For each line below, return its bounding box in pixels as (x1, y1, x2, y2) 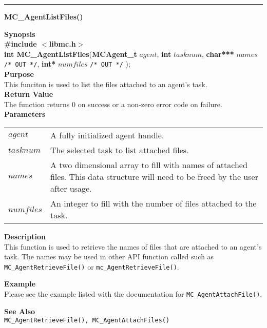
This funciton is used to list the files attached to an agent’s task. (4, 78, 207, 89)
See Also (4, 305, 35, 316)
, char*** (202, 48, 234, 59)
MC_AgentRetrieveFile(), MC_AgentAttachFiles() (4, 317, 170, 324)
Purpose (4, 69, 34, 79)
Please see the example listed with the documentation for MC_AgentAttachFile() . (4, 289, 262, 299)
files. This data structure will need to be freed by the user (50, 171, 258, 182)
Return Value (4, 89, 53, 99)
